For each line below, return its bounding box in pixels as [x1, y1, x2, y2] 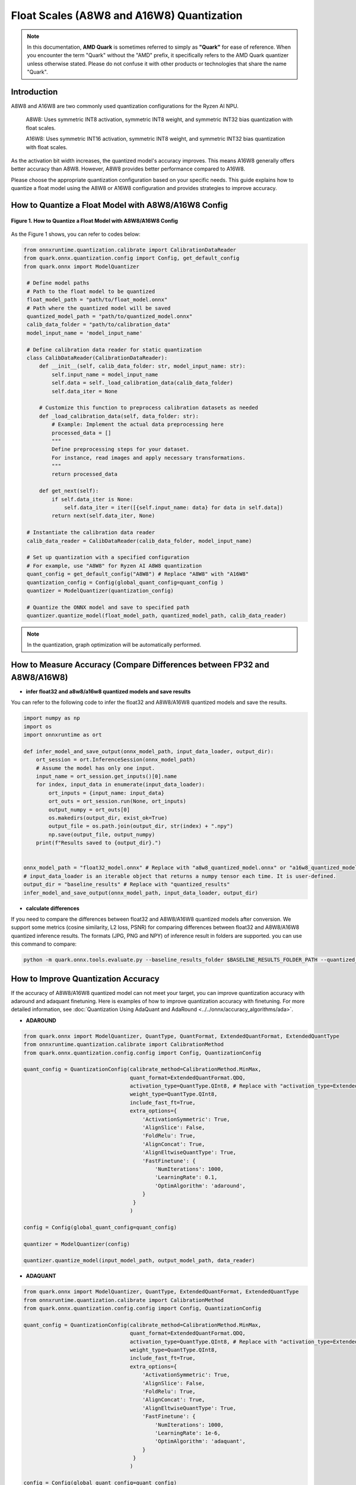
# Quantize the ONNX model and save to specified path [27, 604, 190, 611]
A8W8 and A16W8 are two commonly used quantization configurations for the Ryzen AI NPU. [11, 103, 239, 110]
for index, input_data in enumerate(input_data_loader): [36, 781, 205, 788]
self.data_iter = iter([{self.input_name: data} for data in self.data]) [64, 504, 284, 511]
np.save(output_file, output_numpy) [48, 831, 155, 838]
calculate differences [26, 905, 80, 912]
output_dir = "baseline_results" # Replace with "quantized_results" [23, 881, 230, 888]
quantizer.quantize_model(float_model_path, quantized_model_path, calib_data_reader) [27, 612, 287, 619]
